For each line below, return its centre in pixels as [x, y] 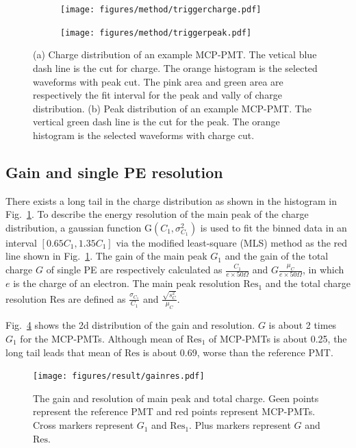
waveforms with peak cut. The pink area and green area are [158, 81]
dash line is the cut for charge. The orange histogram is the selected [175, 67]
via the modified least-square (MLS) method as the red [232, 242]
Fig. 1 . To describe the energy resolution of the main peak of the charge [157, 214]
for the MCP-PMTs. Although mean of [102, 339]
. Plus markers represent [240, 425]
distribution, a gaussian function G [79, 227]
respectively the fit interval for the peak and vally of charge [157, 95]
